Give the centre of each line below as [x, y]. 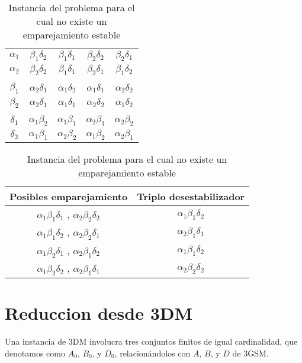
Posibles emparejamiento [69, 197]
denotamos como [35, 353]
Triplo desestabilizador [191, 197]
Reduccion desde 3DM [99, 313]
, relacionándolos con [152, 353]
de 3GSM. [250, 353]
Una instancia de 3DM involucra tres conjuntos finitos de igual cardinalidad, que [151, 341]
